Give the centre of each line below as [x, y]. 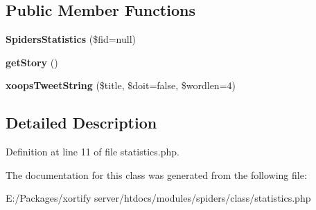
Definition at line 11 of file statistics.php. [93, 152]
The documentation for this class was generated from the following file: [156, 174]
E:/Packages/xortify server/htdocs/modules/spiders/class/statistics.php [158, 198]
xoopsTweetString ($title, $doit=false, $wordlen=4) [121, 85]
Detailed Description [81, 123]
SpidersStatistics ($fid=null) [71, 39]
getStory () [32, 62]
